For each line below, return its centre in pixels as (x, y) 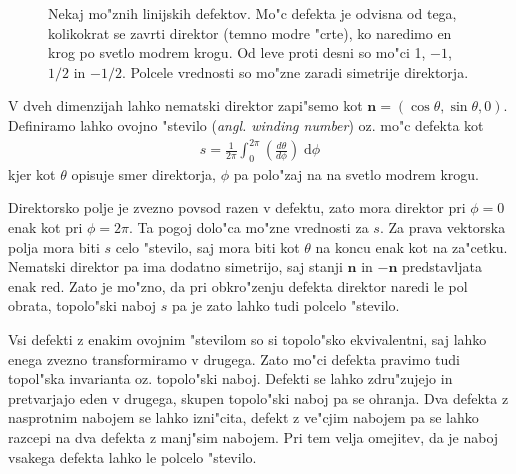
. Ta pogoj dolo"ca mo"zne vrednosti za (249, 227)
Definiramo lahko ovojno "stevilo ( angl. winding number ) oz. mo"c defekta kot (246, 124)
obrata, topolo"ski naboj (82, 305)
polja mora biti (54, 246)
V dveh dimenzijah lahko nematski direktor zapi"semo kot (185, 105)
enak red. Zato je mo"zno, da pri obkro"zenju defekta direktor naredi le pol (238, 285)
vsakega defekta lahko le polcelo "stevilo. (132, 456)
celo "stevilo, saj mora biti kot (207, 246)
